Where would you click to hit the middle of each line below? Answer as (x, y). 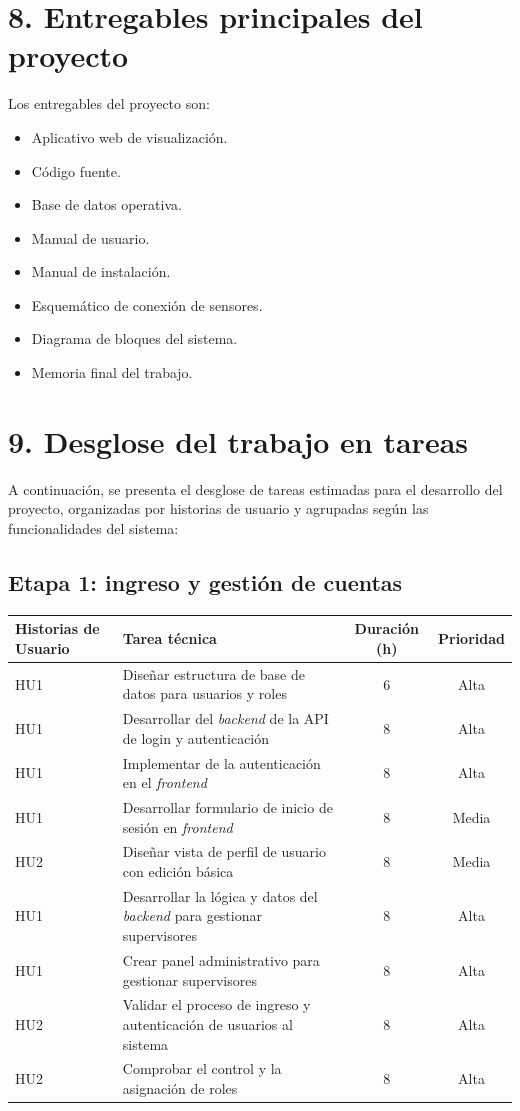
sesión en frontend (177, 826)
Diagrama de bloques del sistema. (134, 338)
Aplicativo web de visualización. (129, 136)
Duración (386, 628)
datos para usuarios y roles (204, 693)
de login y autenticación (196, 737)
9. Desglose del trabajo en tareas (238, 440)
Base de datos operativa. (106, 204)
